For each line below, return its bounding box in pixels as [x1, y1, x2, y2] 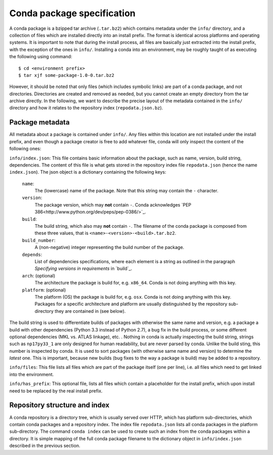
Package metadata [9, 118, 70, 127]
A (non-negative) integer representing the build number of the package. [34, 244, 185, 251]
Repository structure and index [9, 401, 110, 409]
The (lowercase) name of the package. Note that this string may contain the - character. [34, 188, 218, 194]
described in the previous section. [9, 443, 80, 449]
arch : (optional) [22, 272, 56, 278]
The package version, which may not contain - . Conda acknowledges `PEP [34, 201, 192, 208]
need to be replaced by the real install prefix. [9, 388, 103, 394]
